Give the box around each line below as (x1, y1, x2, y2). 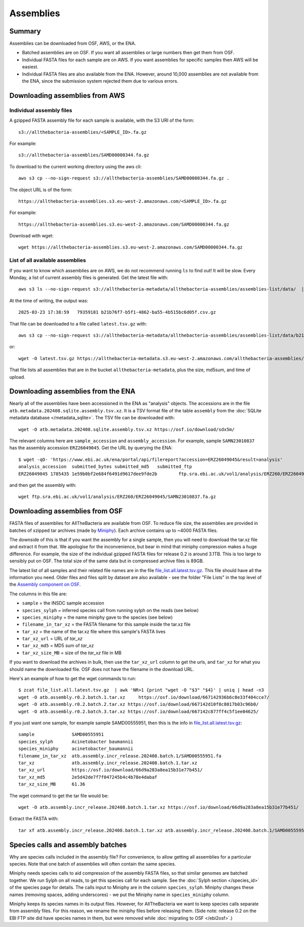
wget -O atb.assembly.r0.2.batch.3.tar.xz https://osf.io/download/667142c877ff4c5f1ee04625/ (18, 708, 259, 715)
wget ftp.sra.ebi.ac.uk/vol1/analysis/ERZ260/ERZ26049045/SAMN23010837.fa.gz (18, 494, 216, 500)
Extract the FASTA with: (9, 815, 59, 822)
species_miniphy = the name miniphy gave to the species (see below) (22, 614, 173, 620)
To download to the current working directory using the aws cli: (9, 163, 142, 169)
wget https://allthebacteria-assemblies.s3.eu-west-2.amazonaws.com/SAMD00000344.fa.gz (18, 244, 243, 251)
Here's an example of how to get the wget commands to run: (9, 675, 136, 682)
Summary (9, 27, 41, 35)
